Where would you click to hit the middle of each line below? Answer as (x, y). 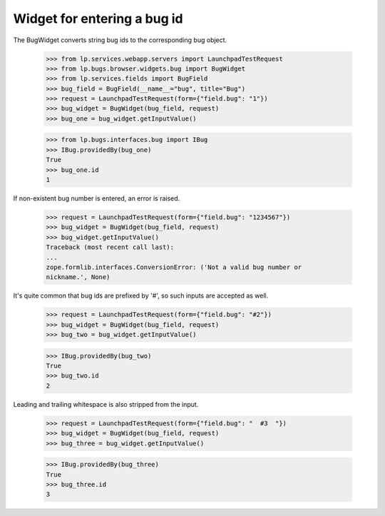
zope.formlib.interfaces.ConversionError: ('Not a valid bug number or (174, 267)
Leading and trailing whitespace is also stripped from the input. (106, 404)
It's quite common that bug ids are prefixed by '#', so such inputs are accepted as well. (141, 295)
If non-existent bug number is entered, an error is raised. (97, 198)
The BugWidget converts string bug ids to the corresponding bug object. (120, 40)
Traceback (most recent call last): (110, 247)
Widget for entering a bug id (98, 19)
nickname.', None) (78, 277)
